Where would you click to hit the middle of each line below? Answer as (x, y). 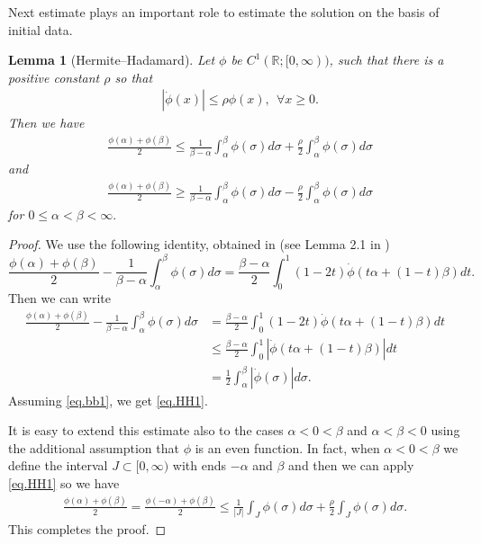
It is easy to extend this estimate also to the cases (146, 430)
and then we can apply (351, 465)
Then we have (46, 123)
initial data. (41, 29)
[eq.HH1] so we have (64, 483)
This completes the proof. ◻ (87, 529)
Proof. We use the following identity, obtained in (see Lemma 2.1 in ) (199, 244)
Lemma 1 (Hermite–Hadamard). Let (112, 60)
